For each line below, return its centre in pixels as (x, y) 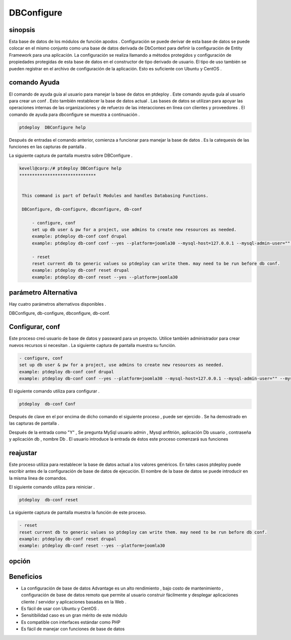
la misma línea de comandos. (38, 478)
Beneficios (25, 577)
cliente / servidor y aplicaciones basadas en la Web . (74, 602)
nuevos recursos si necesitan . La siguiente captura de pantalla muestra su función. (93, 345)
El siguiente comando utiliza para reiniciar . (52, 487)
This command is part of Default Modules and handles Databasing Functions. (115, 196)
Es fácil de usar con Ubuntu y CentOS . (60, 608)
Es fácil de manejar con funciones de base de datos (73, 629)
